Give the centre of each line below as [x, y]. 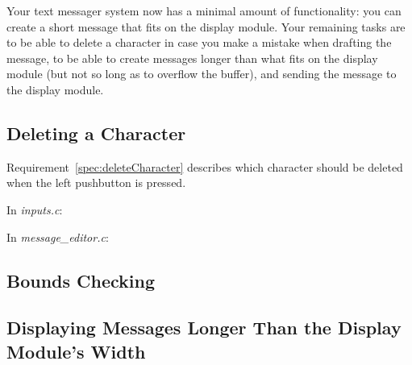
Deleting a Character [96, 133]
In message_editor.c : [58, 236]
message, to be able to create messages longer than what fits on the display [192, 58]
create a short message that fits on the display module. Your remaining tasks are [206, 26]
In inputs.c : [35, 209]
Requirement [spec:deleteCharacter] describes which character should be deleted [205, 166]
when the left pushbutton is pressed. [96, 182]
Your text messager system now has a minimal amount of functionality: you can [204, 10]
